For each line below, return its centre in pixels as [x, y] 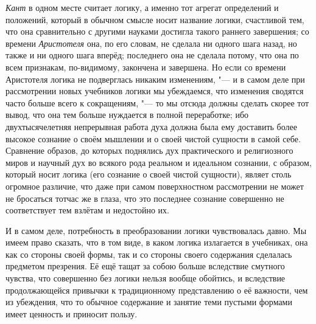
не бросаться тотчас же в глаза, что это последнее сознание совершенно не [145, 198]
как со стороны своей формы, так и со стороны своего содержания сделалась [149, 254]
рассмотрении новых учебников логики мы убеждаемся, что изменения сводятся [155, 91]
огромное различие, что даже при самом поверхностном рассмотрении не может [155, 186]
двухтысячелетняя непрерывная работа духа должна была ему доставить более [151, 126]
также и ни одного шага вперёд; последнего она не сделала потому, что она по [152, 55]
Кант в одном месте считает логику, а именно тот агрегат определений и [142, 7]
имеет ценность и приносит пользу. [72, 313]
